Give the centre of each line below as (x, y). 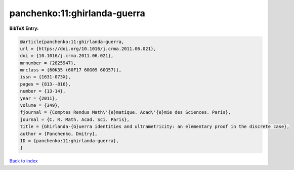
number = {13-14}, (43, 91)
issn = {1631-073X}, (45, 77)
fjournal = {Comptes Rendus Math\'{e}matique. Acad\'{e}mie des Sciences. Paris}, (125, 112)
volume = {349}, (40, 105)
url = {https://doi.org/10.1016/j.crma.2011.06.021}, (88, 49)
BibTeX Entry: (24, 28)
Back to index (24, 161)
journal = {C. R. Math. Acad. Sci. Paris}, (75, 119)
